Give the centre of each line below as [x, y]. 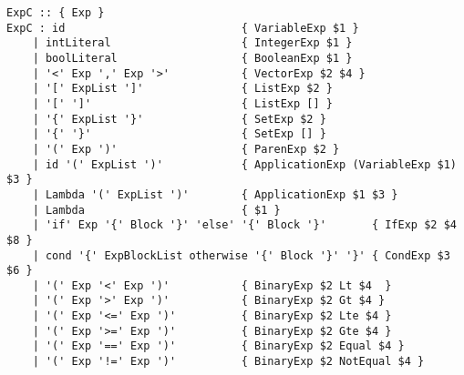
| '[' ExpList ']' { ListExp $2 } [182, 89]
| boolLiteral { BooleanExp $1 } [192, 58]
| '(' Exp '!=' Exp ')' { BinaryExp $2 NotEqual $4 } [228, 362]
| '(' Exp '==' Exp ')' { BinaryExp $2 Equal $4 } [218, 346]
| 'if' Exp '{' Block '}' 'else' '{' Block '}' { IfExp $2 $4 [244, 225]
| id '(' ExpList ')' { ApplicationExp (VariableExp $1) [244, 164]
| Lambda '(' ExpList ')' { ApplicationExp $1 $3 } [215, 194]
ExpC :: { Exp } [56, 13]
